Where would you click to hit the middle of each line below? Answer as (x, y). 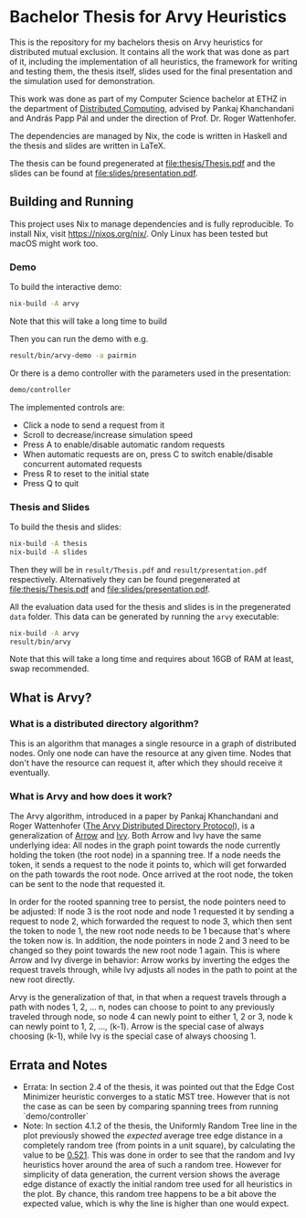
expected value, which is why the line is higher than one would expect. (156, 1203)
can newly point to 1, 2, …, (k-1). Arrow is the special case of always (137, 1027)
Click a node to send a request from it (94, 425)
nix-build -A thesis (49, 543)
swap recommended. (49, 668)
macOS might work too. (54, 243)
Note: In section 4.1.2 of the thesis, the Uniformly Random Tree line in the (160, 1126)
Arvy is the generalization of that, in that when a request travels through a (148, 998)
